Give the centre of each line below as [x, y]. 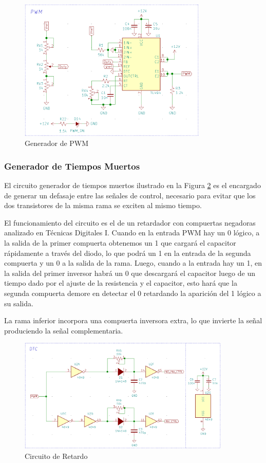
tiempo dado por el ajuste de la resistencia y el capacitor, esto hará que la [121, 283]
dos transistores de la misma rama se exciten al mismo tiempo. [103, 205]
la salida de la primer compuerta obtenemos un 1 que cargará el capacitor [120, 242]
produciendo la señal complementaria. [64, 330]
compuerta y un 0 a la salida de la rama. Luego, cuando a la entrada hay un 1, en [133, 263]
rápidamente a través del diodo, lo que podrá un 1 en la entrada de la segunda [128, 253]
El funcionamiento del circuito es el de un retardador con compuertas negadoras [130, 222]
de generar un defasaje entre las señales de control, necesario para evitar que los [130, 195]
